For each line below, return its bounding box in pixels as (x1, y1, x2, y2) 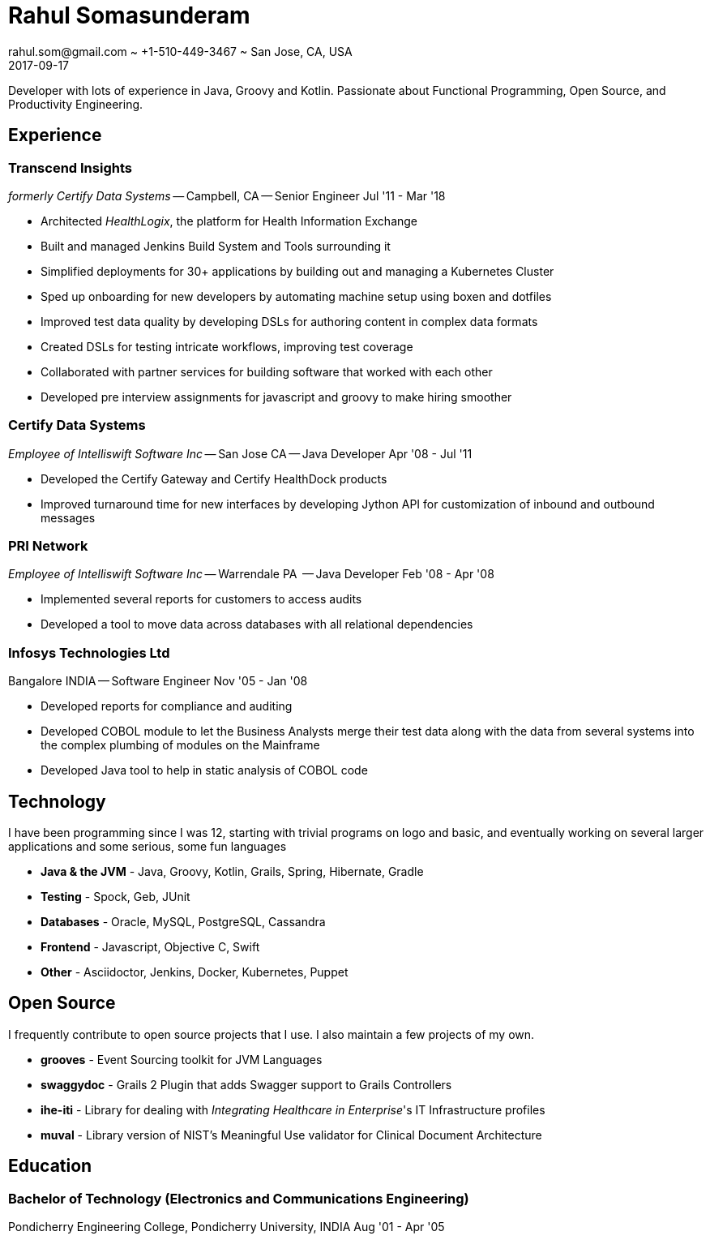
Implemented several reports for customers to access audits (41, 592, 362, 607)
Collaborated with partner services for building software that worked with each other (41, 364, 493, 379)
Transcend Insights (8, 159, 132, 176)
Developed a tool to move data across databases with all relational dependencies (41, 617, 473, 632)
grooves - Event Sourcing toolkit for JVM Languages (41, 1052, 323, 1066)
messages (41, 510, 96, 525)
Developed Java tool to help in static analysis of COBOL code (41, 763, 368, 778)
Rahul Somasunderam (8, 2, 250, 29)
